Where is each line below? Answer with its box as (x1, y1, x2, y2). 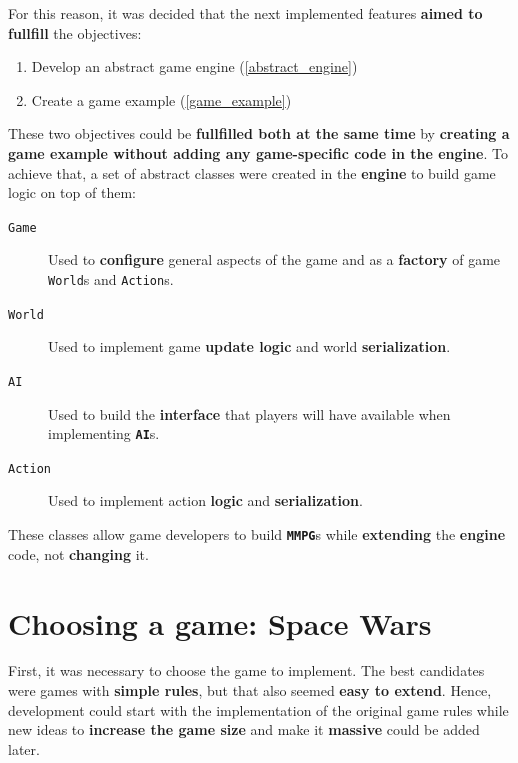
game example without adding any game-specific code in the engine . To (8, 142, 508, 163)
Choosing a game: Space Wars (8, 602, 432, 643)
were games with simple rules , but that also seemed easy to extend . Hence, (8, 680, 492, 701)
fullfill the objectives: (8, 22, 142, 43)
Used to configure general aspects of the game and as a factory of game (48, 249, 501, 270)
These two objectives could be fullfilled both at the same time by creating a (8, 123, 510, 144)
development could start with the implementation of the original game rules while (8, 699, 509, 720)
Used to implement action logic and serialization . (48, 490, 363, 511)
